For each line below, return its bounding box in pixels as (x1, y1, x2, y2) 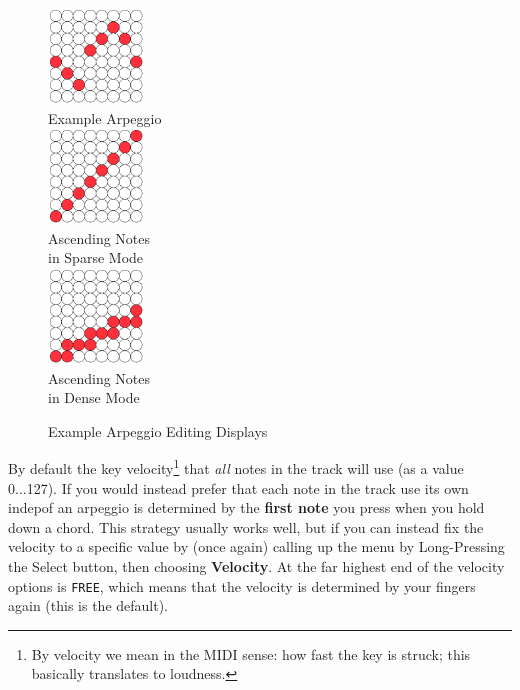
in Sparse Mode (48, 247, 144, 268)
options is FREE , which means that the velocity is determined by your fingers (8, 575, 476, 596)
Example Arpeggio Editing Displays (48, 420, 268, 441)
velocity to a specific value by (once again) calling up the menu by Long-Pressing (8, 536, 505, 557)
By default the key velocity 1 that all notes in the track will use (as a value (8, 455, 464, 478)
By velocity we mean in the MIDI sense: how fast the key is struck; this (31, 643, 471, 664)
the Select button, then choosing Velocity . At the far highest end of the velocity (8, 555, 505, 576)
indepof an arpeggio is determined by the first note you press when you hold (8, 497, 485, 518)
